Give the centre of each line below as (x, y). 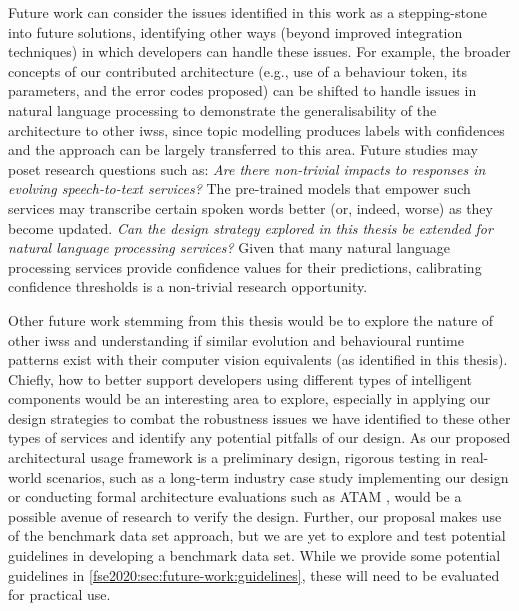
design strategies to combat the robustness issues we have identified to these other (259, 417)
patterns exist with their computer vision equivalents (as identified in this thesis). (258, 359)
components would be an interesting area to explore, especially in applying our (249, 398)
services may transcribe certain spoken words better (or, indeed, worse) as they (250, 207)
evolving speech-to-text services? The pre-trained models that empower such (239, 188)
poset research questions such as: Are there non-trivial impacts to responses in (247, 168)
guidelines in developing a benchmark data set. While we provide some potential (254, 555)
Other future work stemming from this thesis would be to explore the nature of (251, 319)
